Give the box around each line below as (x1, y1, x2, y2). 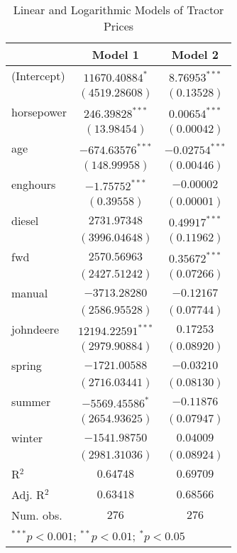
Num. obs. (11, 507, 62, 523)
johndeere (11, 321, 60, 337)
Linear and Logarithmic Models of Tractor (13, 1, 224, 18)
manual (11, 285, 48, 301)
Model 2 (171, 46, 219, 62)
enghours (11, 176, 56, 192)
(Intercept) (11, 67, 65, 84)
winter (11, 429, 43, 446)
